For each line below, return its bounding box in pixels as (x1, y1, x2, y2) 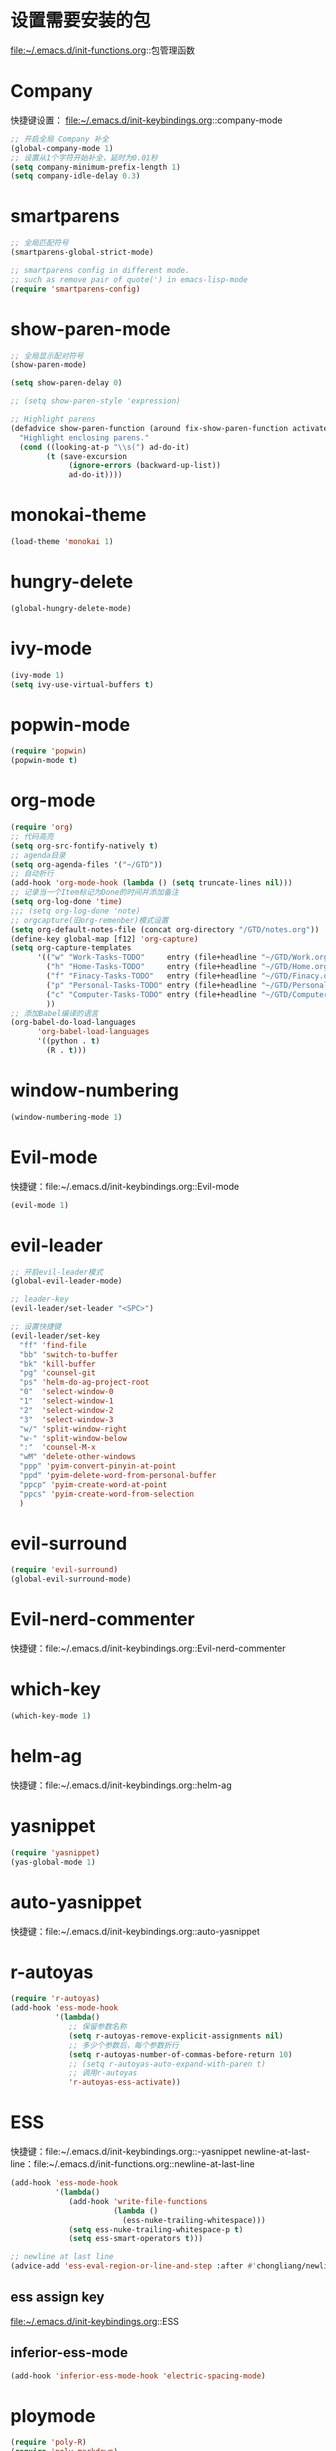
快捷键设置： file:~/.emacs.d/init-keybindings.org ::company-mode (10, 114, 283, 126)
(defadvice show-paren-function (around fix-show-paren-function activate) (10, 423, 333, 433)
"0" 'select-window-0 (19, 1387, 114, 1397)
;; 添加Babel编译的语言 (10, 1008, 99, 1018)
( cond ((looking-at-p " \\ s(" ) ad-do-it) (19, 442, 190, 452)
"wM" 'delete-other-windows (19, 1452, 137, 1462)
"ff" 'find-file (19, 1340, 87, 1350)
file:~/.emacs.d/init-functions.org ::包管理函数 (10, 44, 195, 56)
